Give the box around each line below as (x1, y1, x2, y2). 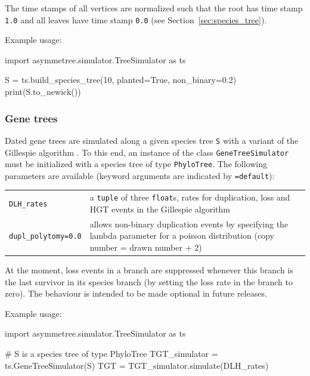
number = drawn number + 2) (89, 241, 202, 253)
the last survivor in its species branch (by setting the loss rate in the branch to (5, 275, 293, 288)
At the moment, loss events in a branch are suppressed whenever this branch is (5, 264, 293, 276)
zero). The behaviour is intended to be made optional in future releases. (5, 287, 267, 300)
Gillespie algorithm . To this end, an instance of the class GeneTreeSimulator (5, 146, 289, 158)
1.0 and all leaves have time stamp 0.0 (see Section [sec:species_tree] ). (5, 13, 267, 26)
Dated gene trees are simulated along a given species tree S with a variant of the (5, 134, 299, 146)
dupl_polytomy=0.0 (9, 232, 82, 241)
